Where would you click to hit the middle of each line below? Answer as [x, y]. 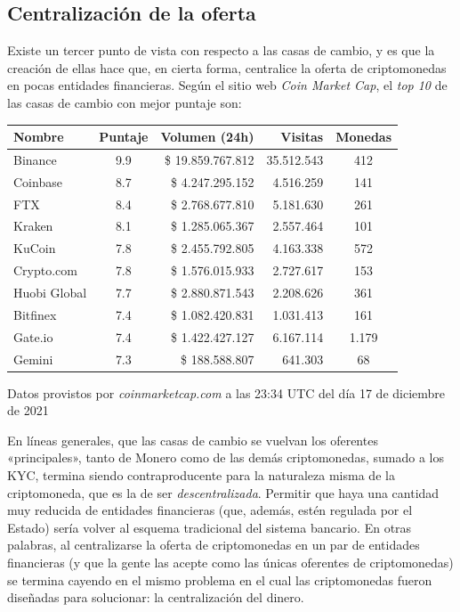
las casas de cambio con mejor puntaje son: [125, 102]
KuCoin [35, 248]
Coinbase [38, 181]
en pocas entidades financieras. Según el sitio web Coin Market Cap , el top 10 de [227, 85]
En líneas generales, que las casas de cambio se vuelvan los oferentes [193, 440]
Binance [35, 159]
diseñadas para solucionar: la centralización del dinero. [156, 597]
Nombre [39, 137]
